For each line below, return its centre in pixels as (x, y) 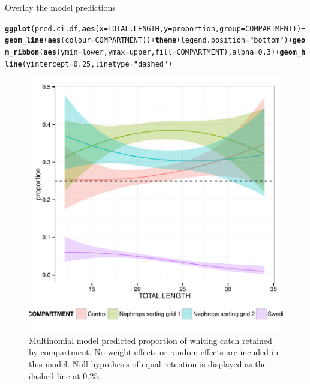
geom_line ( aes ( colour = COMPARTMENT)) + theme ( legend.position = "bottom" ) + (149, 40)
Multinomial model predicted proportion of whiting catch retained (151, 340)
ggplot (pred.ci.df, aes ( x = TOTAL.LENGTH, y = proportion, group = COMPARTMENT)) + (155, 28)
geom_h (293, 52)
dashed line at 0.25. (65, 375)
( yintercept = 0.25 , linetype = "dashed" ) (97, 64)
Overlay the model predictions (60, 7)
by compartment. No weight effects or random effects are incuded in (154, 352)
